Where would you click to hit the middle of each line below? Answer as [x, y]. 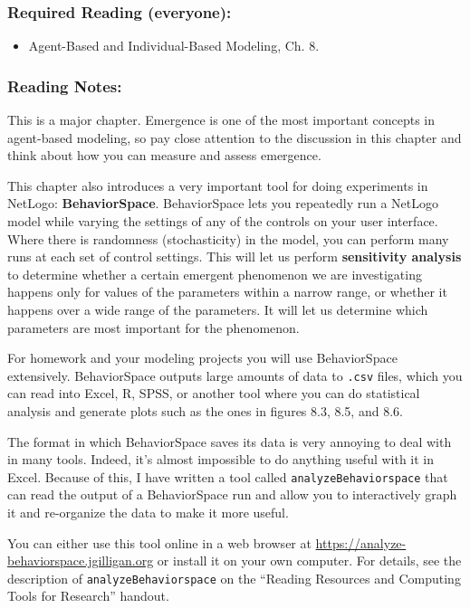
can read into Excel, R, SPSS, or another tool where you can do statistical [214, 393]
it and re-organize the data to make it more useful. [148, 513]
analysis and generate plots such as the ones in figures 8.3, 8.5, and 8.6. [205, 411]
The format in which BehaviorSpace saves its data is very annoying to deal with [230, 441]
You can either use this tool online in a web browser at [159, 542]
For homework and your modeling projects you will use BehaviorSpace [202, 358]
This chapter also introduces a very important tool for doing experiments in [218, 185]
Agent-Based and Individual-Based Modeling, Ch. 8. [174, 46]
